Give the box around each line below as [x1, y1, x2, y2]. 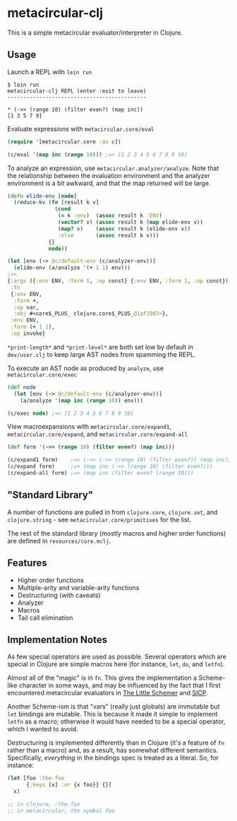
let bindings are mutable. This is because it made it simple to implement [7, 710, 218, 719]
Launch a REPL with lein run [7, 67, 92, 76]
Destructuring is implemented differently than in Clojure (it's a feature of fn [7, 738, 224, 747]
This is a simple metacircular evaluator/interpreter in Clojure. [7, 28, 183, 37]
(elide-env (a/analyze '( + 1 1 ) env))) [13, 264, 131, 271]
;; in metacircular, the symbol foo [7, 807, 115, 814]
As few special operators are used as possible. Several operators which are [7, 652, 227, 661]
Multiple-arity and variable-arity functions [17, 583, 140, 591]
